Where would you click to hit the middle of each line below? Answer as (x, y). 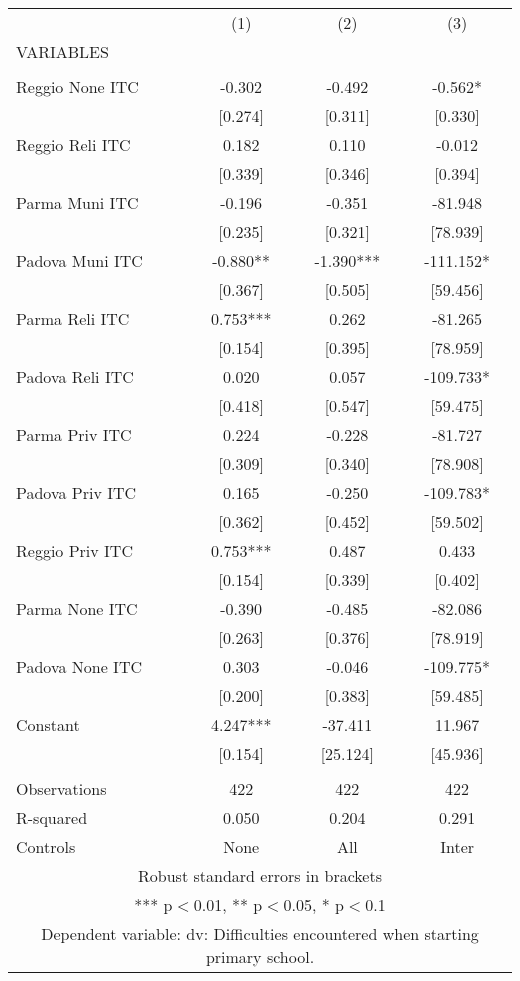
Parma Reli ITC (73, 318)
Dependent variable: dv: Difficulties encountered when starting (260, 933)
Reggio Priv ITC (74, 550)
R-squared (52, 817)
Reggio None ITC (77, 86)
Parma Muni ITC (77, 202)
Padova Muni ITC (79, 260)
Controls (46, 846)
